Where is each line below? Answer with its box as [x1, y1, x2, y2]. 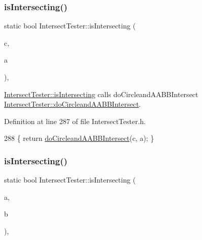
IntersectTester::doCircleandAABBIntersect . [4, 99, 141, 109]
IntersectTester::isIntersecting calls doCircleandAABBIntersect [4, 88, 198, 99]
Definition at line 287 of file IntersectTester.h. [4, 115, 146, 126]
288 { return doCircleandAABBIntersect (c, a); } [4, 133, 154, 143]
